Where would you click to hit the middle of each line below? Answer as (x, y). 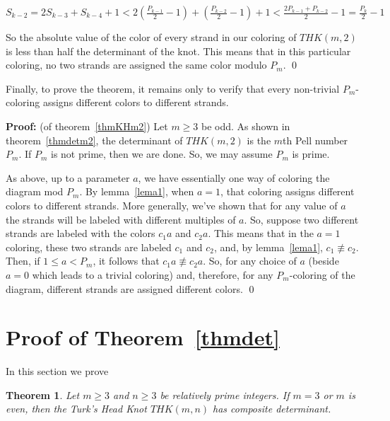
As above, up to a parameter (68, 177)
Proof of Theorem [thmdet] (143, 337)
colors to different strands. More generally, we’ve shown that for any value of (172, 205)
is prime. (311, 154)
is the (259, 140)
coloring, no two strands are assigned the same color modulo (136, 65)
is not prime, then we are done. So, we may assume (162, 154)
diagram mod (35, 191)
